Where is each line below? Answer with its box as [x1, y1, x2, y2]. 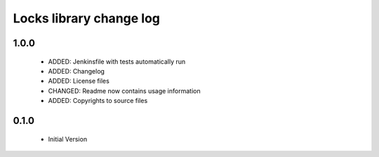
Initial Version [48, 135, 88, 143]
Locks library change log [13, 11, 161, 26]
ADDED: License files [48, 77, 110, 86]
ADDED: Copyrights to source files [48, 97, 148, 105]
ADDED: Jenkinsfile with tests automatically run [48, 57, 186, 66]
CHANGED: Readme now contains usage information [48, 86, 201, 95]
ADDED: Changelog [48, 67, 105, 75]
